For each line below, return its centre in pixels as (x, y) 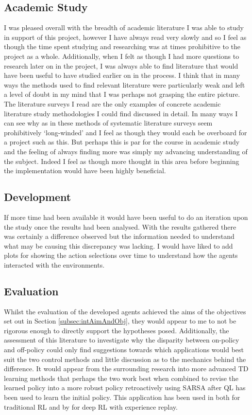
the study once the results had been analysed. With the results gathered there (120, 226)
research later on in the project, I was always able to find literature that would (121, 65)
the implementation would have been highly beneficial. (85, 171)
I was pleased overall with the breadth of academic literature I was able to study (124, 27)
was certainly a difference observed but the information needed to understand (119, 236)
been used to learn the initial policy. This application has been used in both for (122, 397)
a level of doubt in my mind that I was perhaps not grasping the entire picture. (122, 94)
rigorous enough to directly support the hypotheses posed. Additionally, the (117, 330)
